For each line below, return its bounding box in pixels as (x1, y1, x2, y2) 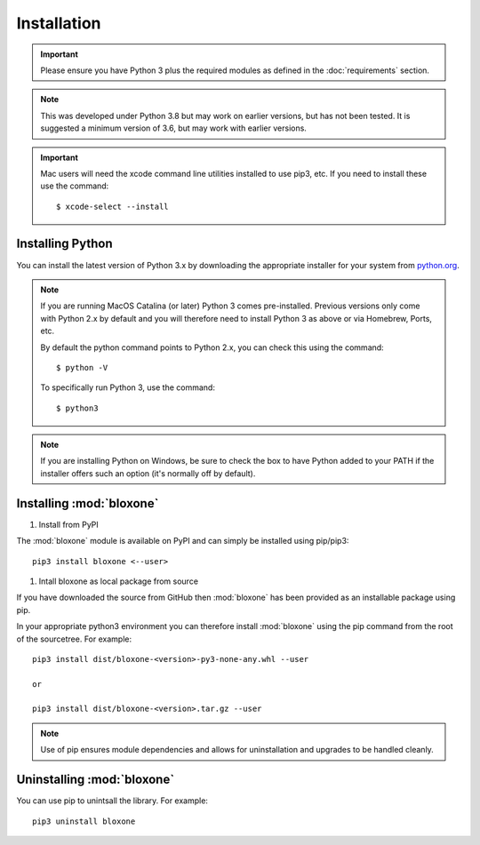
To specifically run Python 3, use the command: (40, 382, 215, 393)
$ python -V (56, 363, 108, 372)
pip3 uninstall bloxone (32, 816, 136, 826)
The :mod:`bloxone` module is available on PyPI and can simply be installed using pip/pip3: (16, 536, 349, 546)
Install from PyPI (38, 519, 100, 530)
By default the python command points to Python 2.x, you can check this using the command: (40, 342, 384, 353)
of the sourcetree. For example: (16, 634, 132, 644)
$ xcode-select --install (56, 201, 169, 211)
